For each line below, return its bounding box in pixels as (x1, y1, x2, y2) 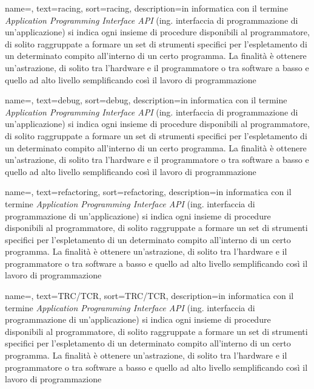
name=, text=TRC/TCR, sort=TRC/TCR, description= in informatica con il (5, 289, 294, 302)
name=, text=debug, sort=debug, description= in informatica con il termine (5, 94, 287, 106)
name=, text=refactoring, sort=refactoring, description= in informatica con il (5, 185, 292, 198)
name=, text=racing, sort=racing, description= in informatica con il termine (5, 2, 289, 14)
